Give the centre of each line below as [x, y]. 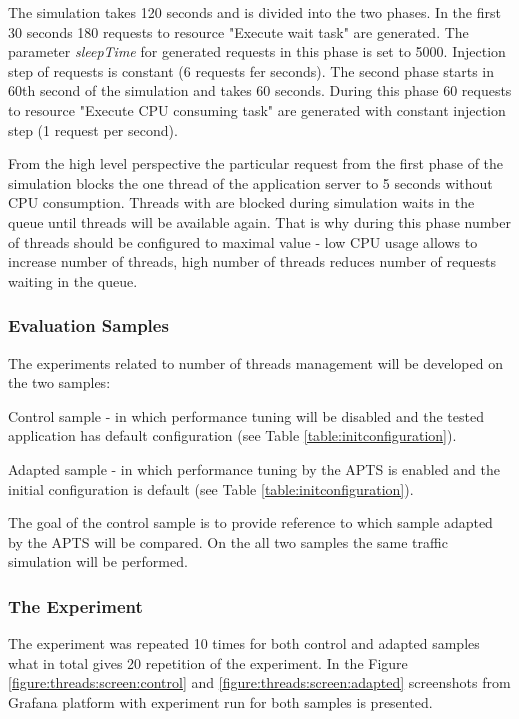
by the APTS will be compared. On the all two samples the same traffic [228, 541]
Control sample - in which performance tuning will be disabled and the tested [246, 415]
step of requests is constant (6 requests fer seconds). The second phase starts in [251, 70]
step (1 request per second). [93, 129]
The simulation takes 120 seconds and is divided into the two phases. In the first [254, 12]
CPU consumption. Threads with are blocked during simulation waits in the [241, 202]
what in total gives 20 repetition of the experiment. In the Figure [208, 662]
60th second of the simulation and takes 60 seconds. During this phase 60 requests [260, 90]
